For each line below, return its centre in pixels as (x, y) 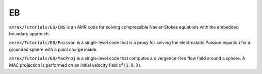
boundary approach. (29, 33)
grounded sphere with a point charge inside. (53, 49)
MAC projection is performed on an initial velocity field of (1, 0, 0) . (75, 65)
